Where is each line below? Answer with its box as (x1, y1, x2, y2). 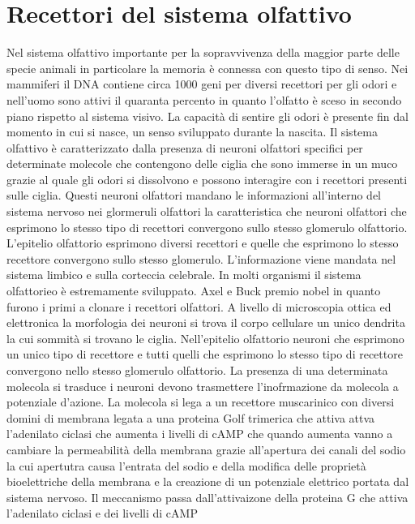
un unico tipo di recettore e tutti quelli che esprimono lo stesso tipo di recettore (6, 346, 403, 363)
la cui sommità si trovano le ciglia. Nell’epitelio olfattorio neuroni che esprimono (6, 329, 404, 346)
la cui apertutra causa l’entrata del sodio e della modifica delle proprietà (6, 457, 366, 474)
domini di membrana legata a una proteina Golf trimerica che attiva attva (6, 409, 375, 426)
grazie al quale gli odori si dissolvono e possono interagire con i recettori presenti (6, 170, 408, 187)
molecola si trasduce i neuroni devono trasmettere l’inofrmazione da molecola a (6, 377, 399, 394)
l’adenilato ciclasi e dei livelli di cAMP (6, 505, 198, 522)
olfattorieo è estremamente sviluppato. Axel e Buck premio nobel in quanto (6, 282, 381, 299)
